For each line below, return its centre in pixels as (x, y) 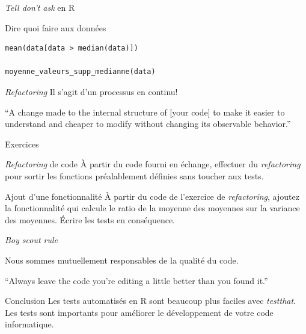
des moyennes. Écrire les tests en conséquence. (90, 219)
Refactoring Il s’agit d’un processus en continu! (91, 91)
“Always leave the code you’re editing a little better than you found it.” (136, 280)
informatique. (29, 324)
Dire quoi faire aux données (56, 27)
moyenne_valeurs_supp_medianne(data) (80, 72)
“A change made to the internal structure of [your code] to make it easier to (145, 112)
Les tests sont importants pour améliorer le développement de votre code (139, 312)
